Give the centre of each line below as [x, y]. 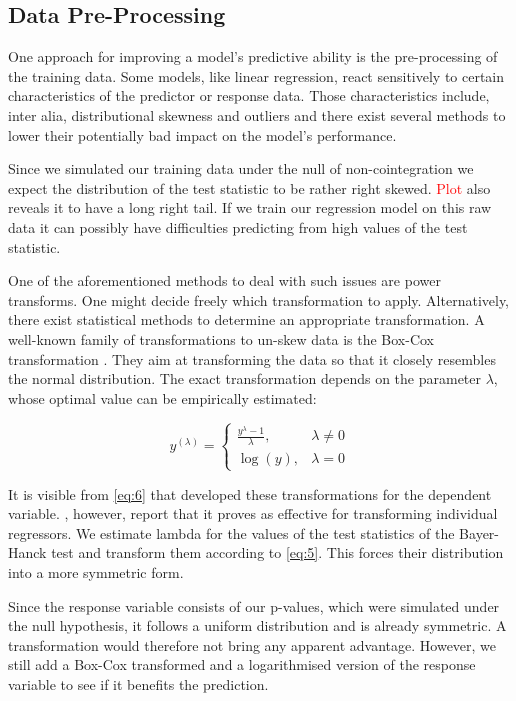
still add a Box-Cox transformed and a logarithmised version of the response [242, 664]
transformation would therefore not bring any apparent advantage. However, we [252, 644]
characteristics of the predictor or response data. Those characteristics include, [249, 95]
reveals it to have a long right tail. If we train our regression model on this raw [250, 207]
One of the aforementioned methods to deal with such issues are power [224, 280]
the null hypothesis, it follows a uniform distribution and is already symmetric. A [257, 625]
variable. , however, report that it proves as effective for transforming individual [253, 513]
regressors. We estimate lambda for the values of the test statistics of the [231, 532]
